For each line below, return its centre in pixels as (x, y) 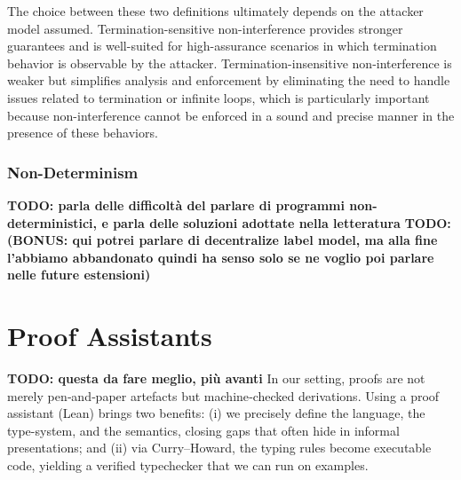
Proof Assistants (110, 336)
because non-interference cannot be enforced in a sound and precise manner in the (231, 115)
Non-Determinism (73, 172)
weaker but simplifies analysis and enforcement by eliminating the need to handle (229, 80)
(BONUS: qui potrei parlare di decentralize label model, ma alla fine (223, 240)
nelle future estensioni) (79, 275)
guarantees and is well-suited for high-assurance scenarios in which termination (222, 46)
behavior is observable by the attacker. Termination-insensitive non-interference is (230, 63)
